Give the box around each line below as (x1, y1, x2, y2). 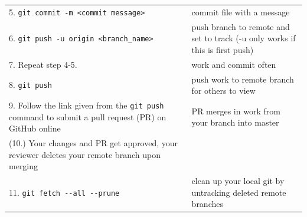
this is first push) (191, 43, 254, 55)
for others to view (191, 84, 256, 97)
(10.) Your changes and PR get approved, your (9, 137, 178, 149)
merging (9, 160, 38, 172)
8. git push (9, 78, 52, 91)
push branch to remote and (191, 20, 290, 32)
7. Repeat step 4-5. (9, 58, 77, 70)
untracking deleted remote (191, 186, 286, 198)
